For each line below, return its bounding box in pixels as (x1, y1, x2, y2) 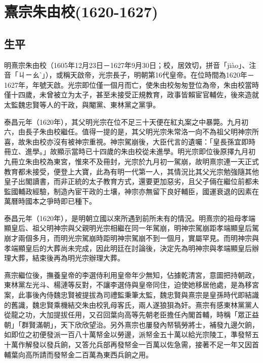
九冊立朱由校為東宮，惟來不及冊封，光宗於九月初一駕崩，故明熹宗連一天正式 (4, 156, 259, 166)
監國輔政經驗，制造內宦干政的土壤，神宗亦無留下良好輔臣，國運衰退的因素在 (4, 186, 259, 196)
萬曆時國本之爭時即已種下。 (4, 196, 96, 206)
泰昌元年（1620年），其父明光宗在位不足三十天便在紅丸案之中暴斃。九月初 (4, 116, 248, 127)
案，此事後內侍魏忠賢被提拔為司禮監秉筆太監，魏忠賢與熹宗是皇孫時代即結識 (4, 289, 259, 300)
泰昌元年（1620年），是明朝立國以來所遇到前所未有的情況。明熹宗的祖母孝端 (4, 212, 255, 223)
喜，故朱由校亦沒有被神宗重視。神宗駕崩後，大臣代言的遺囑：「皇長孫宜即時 (4, 136, 255, 147)
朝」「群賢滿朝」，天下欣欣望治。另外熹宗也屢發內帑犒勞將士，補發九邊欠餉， (4, 319, 259, 330)
